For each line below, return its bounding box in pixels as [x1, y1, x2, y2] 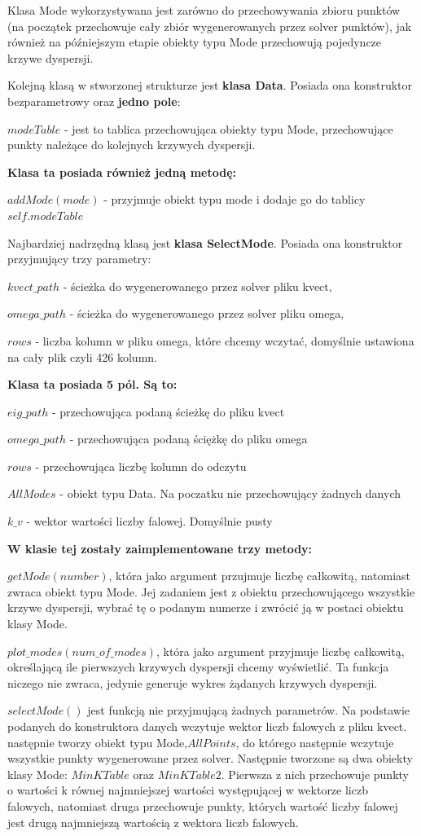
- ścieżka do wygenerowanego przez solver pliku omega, [69, 305, 344, 322]
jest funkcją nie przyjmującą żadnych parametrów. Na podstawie [87, 702, 410, 719]
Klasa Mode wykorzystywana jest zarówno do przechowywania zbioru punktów [7, 2, 401, 18]
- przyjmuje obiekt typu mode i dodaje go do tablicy [103, 191, 366, 208]
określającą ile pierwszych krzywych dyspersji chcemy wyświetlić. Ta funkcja [7, 658, 389, 675]
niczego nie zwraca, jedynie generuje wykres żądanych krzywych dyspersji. [7, 674, 378, 691]
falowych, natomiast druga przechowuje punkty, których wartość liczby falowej [7, 797, 398, 814]
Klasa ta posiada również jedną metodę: [7, 163, 237, 180]
